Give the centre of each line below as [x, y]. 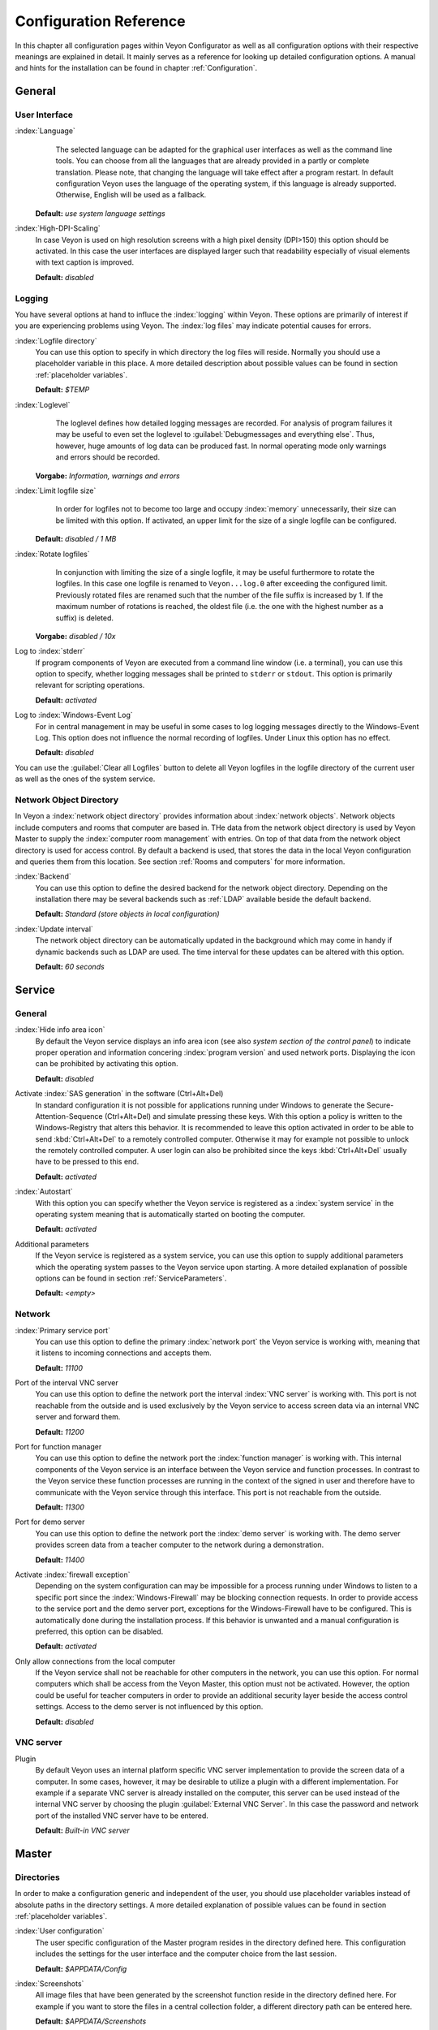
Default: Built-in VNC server [82, 1830]
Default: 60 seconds [70, 967]
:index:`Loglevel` [43, 404]
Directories [37, 1877]
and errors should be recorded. [108, 457]
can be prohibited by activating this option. [107, 1064]
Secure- [380, 1105]
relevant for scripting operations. [90, 685]
